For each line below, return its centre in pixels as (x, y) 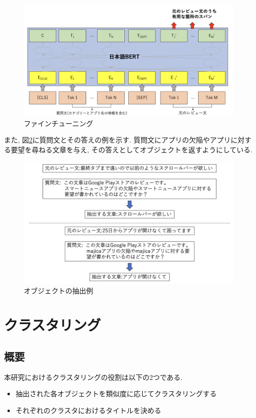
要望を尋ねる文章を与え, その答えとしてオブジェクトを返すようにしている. (131, 149)
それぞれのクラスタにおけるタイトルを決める (88, 410)
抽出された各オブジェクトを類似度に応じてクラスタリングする (116, 394)
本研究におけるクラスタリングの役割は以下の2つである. (93, 377)
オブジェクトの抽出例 (58, 291)
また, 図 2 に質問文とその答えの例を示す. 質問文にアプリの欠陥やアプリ (117, 140)
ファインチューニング (58, 123)
